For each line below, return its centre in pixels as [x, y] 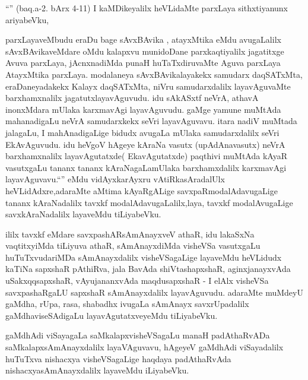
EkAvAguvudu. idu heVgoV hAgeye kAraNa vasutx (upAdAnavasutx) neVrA [145, 144]
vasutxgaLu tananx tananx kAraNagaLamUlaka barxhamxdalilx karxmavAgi [146, 167]
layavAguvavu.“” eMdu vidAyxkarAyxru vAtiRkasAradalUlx [115, 179]
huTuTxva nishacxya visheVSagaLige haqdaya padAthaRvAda [118, 358]
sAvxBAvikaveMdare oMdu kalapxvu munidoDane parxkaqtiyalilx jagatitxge [145, 51]
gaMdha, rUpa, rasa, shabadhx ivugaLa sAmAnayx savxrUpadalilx [127, 304]
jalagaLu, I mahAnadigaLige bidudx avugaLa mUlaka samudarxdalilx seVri [142, 132]
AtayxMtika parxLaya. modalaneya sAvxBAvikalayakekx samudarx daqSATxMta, [154, 74]
